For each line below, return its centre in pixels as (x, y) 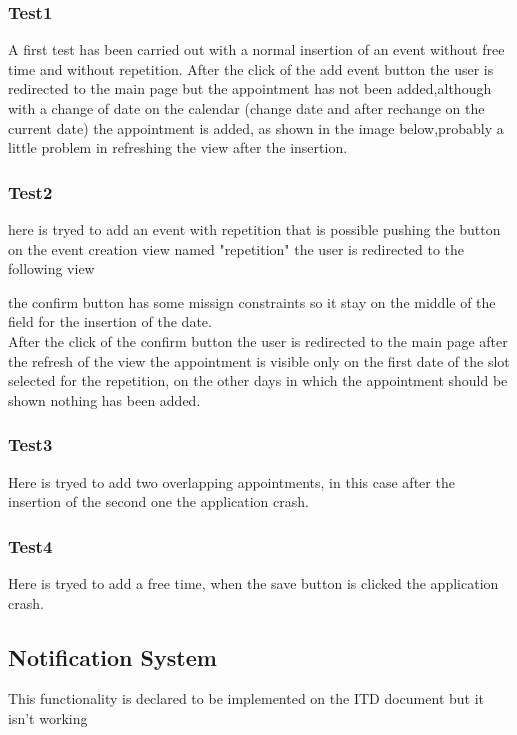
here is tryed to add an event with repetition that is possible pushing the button (254, 229)
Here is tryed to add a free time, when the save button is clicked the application (253, 582)
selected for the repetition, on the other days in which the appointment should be (258, 380)
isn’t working (48, 717)
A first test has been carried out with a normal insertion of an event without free (256, 49)
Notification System (112, 656)
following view (51, 268)
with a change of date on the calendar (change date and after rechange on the (246, 108)
